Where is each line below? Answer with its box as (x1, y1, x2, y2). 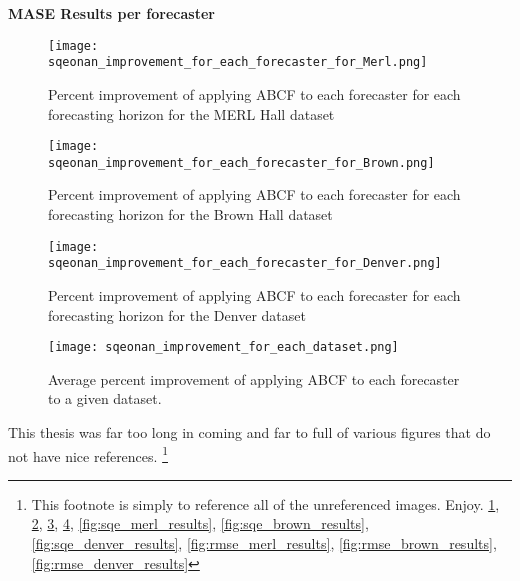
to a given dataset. (48, 388, 162, 409)
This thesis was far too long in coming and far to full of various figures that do (8, 421, 491, 442)
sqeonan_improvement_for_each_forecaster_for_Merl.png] (48, 55, 428, 70)
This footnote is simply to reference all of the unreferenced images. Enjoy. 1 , (31, 493, 500, 514)
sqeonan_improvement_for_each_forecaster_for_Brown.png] (48, 155, 435, 170)
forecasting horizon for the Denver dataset (48, 304, 306, 325)
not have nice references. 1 (8, 442, 168, 466)
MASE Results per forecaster (8, 3, 215, 23)
